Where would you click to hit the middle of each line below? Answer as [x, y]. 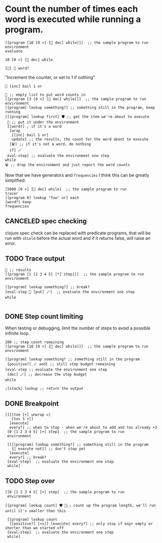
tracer [12, 194]
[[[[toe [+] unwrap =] [28, 415]
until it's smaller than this [36, 511]
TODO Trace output [35, 259]
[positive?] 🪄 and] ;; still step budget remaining [61, 364]
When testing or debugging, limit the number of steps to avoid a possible [78, 328]
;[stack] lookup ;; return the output [44, 388]
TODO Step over [30, 481]
